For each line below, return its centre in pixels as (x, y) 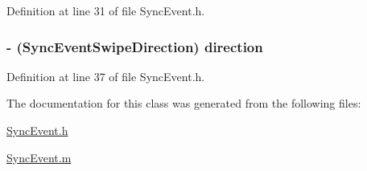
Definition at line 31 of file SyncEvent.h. (106, 10)
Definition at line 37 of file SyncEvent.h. (106, 76)
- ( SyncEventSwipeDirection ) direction (135, 46)
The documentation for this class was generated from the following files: (184, 103)
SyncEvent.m (39, 157)
